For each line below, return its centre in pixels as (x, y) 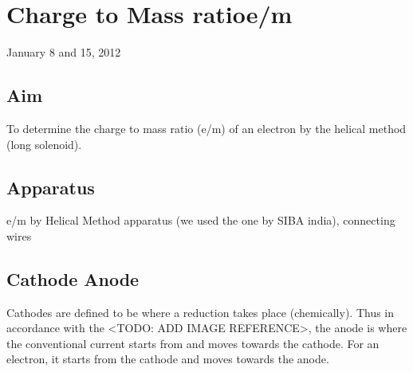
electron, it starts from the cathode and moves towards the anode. (168, 359)
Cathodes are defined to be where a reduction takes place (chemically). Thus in (201, 312)
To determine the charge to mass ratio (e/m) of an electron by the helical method (206, 128)
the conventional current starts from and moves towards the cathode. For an (193, 343)
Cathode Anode (73, 278)
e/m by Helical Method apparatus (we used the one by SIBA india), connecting (201, 220)
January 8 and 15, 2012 (64, 52)
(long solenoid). (44, 144)
